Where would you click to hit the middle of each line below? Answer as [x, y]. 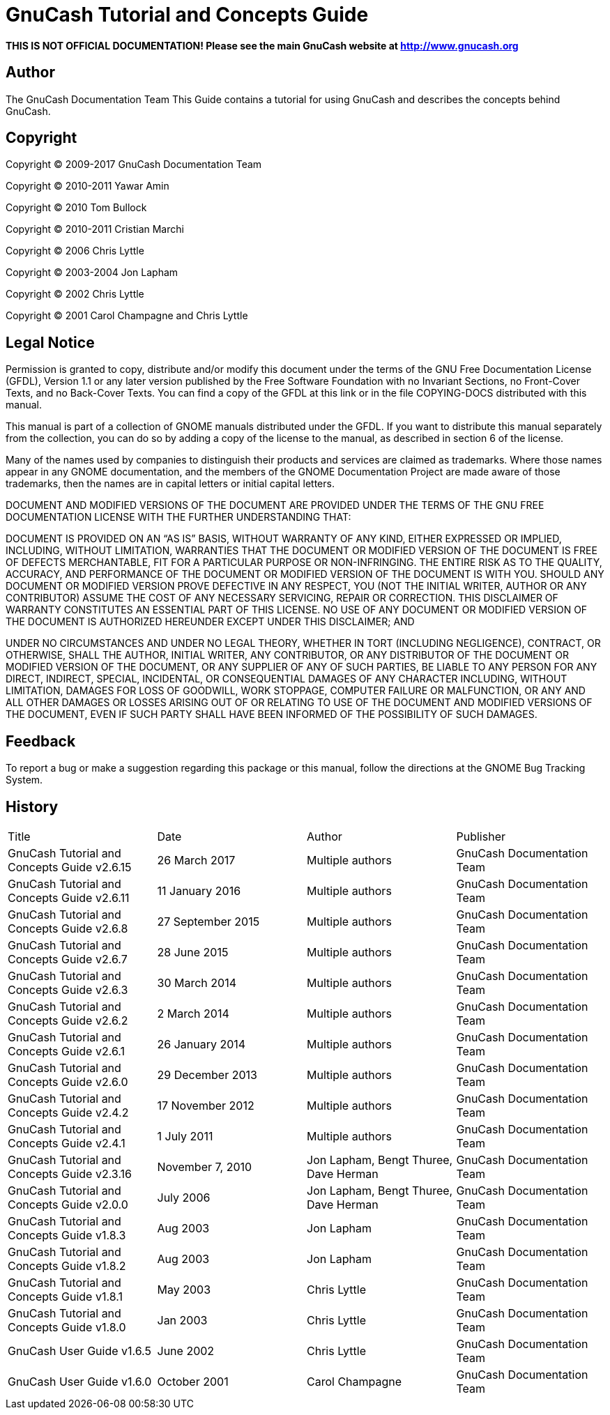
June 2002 [186, 1351]
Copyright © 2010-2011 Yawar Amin [87, 186]
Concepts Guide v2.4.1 [67, 1143]
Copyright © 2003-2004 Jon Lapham [92, 273]
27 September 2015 [208, 921]
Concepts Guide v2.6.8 [68, 928]
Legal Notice [50, 342]
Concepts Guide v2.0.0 [68, 1204]
